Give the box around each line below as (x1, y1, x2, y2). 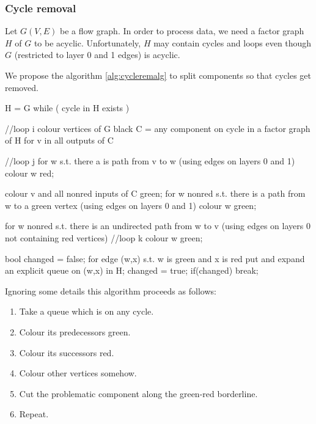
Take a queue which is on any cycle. (19, 305, 154, 318)
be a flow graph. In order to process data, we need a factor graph (59, 24, 304, 37)
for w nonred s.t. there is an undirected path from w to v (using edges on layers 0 (5, 219, 310, 232)
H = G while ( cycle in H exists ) (5, 101, 130, 114)
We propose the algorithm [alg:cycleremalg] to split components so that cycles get (5, 69, 311, 81)
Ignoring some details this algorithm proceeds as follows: (5, 284, 216, 297)
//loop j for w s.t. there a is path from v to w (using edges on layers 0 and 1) (5, 154, 295, 167)
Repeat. (19, 408, 49, 420)
